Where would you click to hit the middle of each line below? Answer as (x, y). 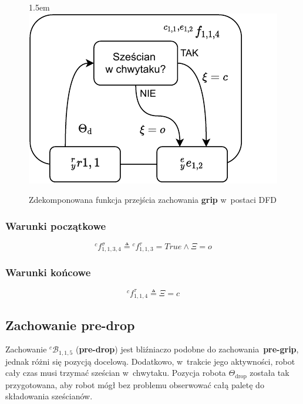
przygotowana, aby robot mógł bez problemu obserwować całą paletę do (135, 384)
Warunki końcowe (48, 272)
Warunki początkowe (56, 225)
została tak (270, 373)
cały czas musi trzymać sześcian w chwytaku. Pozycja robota (116, 373)
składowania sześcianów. (49, 396)
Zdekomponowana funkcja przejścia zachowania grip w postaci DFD (153, 200)
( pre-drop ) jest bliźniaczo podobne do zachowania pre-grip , (187, 349)
